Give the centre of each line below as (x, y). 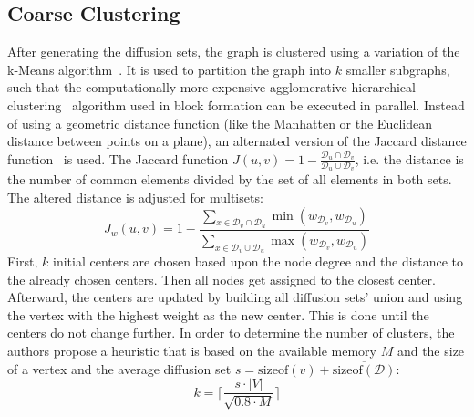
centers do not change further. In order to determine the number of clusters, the (231, 333)
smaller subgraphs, (398, 69)
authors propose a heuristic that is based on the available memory (192, 350)
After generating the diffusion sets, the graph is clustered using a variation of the (234, 52)
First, (23, 261)
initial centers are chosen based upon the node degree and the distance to (258, 261)
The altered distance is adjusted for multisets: (135, 198)
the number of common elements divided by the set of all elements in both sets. (230, 179)
